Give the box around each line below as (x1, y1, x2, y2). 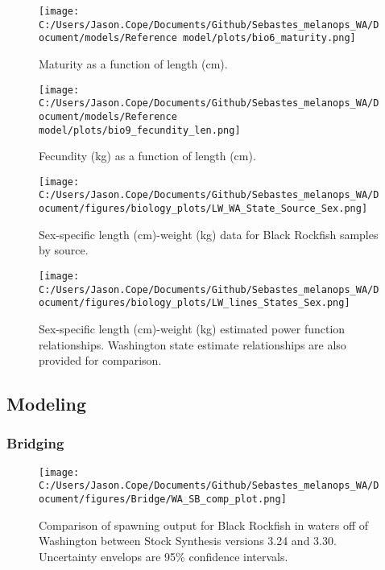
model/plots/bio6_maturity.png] (182, 32, 356, 44)
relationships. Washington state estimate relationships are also (39, 336, 346, 353)
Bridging (6, 433, 64, 453)
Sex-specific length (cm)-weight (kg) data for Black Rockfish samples (39, 225, 379, 242)
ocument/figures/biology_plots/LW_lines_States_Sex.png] (39, 297, 350, 309)
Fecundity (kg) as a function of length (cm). (39, 147, 256, 164)
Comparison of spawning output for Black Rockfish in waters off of (39, 516, 369, 533)
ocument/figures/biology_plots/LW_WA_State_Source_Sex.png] (39, 203, 368, 215)
